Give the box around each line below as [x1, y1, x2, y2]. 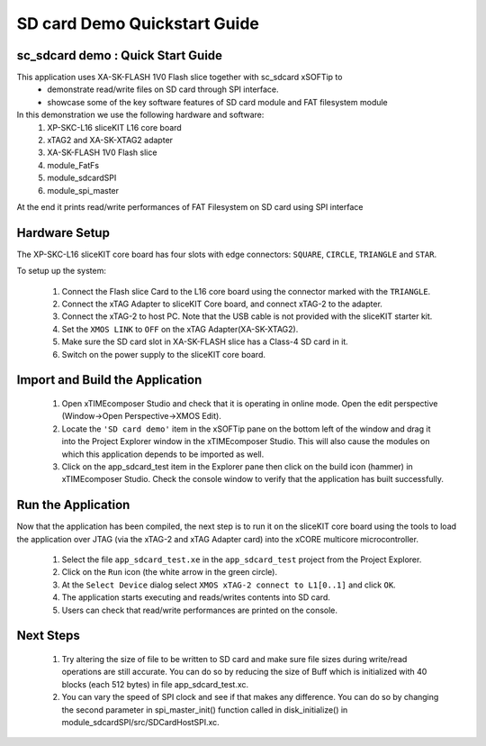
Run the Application [16, 497, 130, 513]
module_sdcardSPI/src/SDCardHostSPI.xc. [61, 716, 220, 727]
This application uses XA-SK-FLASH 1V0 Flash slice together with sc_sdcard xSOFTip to [16, 72, 343, 83]
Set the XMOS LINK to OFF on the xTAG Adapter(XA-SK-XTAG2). [61, 323, 299, 334]
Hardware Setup [16, 225, 110, 241]
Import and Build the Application [16, 372, 202, 387]
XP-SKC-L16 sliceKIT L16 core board [47, 122, 182, 132]
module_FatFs [47, 159, 99, 170]
